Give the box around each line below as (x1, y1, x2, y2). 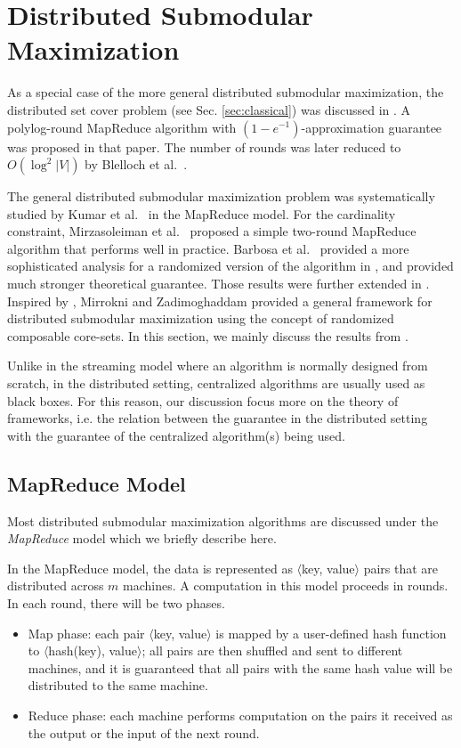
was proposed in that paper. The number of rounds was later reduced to (7, 137, 401, 156)
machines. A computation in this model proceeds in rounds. (123, 576, 449, 595)
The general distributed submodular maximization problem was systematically (7, 187, 435, 206)
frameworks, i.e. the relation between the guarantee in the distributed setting (7, 409, 428, 427)
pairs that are (363, 558, 439, 577)
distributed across (7, 576, 104, 595)
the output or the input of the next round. (28, 723, 260, 742)
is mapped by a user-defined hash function (215, 623, 447, 642)
